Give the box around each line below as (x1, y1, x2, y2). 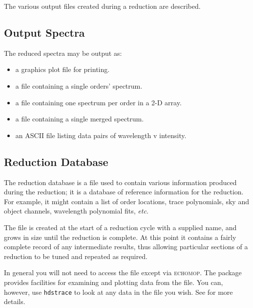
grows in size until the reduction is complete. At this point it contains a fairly (4, 232, 236, 242)
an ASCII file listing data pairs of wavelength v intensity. (15, 130, 187, 140)
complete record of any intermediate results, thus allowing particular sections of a (4, 241, 248, 252)
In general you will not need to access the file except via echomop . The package (4, 267, 242, 278)
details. (4, 296, 25, 307)
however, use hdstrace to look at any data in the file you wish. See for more (4, 286, 233, 297)
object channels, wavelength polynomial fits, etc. (4, 206, 149, 216)
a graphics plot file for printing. (15, 64, 110, 74)
